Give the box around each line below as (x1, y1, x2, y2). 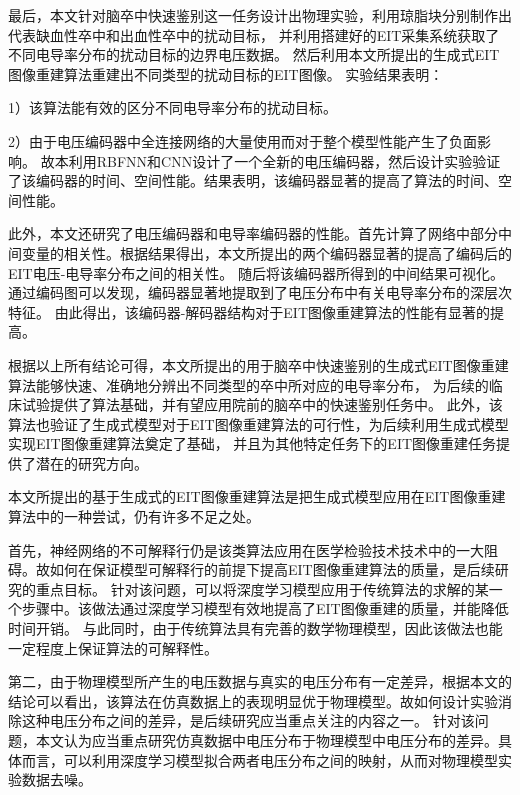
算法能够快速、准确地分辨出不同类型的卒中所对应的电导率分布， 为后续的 (8, 374, 489, 395)
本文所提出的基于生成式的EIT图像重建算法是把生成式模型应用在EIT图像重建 (8, 486, 506, 507)
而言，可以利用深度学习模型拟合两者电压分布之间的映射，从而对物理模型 (21, 749, 498, 770)
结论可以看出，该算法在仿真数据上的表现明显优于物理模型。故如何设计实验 (8, 690, 498, 711)
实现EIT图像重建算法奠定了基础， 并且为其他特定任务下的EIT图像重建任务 (8, 433, 497, 454)
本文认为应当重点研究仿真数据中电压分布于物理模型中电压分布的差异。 (35, 730, 498, 750)
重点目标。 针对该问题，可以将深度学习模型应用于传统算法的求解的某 (35, 578, 489, 599)
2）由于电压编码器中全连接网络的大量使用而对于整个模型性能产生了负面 (8, 130, 477, 151)
